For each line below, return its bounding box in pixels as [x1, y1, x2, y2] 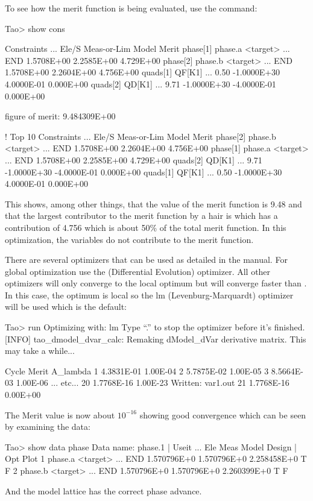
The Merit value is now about [5, 408, 115, 421]
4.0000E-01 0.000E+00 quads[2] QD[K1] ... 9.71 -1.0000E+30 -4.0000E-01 [5, 77, 276, 90]
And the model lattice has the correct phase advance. [5, 484, 202, 497]
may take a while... [5, 344, 75, 357]
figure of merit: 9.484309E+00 [5, 110, 116, 122]
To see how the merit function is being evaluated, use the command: [5, 2, 258, 14]
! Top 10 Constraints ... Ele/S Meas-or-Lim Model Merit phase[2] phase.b [5, 130, 276, 142]
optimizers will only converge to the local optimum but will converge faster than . [5, 277, 307, 289]
